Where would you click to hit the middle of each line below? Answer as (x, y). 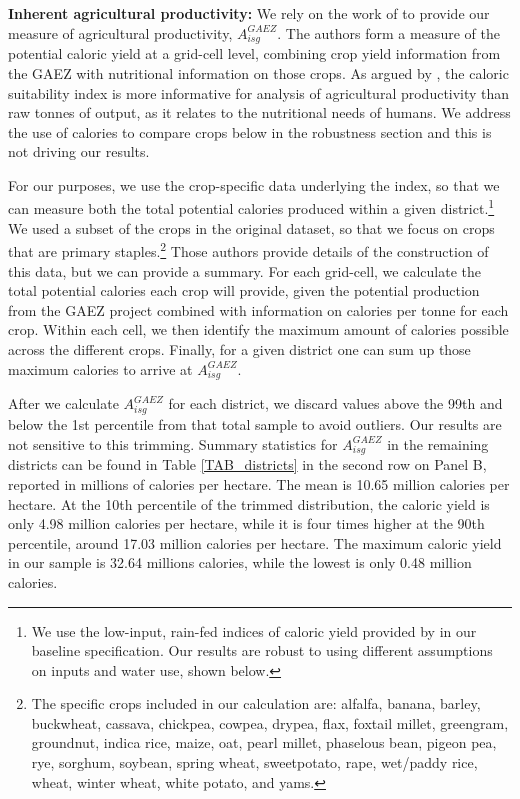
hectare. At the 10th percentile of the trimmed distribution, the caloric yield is (249, 503)
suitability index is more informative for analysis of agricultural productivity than (259, 92)
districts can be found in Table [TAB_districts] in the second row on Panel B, (247, 464)
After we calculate (63, 403)
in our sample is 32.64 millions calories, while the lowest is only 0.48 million (240, 562)
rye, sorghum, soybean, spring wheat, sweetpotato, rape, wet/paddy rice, (254, 762)
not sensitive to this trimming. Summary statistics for (173, 443)
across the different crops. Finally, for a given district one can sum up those (239, 348)
